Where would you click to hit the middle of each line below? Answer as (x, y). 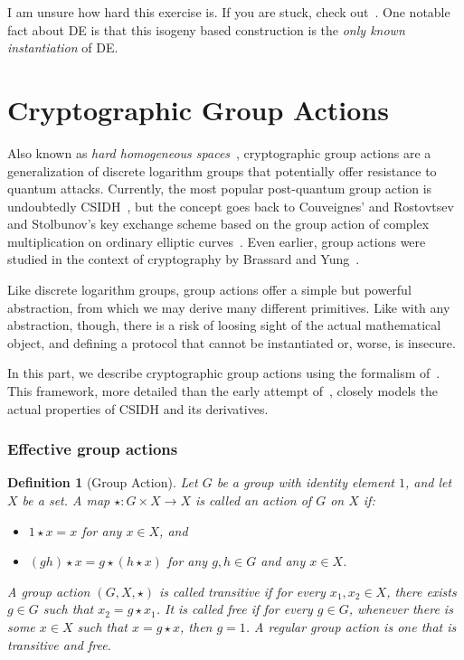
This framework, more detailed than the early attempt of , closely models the (223, 391)
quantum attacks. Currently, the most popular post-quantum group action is (220, 189)
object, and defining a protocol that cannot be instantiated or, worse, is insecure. (232, 342)
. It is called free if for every (234, 609)
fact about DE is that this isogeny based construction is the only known (206, 29)
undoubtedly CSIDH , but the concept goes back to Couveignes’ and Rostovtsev (231, 206)
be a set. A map (66, 500)
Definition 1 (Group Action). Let (103, 482)
